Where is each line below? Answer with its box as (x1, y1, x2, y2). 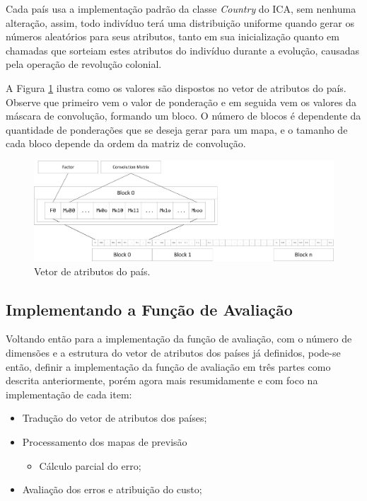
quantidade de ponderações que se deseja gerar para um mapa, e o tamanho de (6, 122, 348, 137)
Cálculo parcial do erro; (39, 458, 141, 473)
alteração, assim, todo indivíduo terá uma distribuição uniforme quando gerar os (6, 15, 354, 30)
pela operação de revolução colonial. (6, 57, 162, 71)
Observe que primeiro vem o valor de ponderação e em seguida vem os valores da (6, 94, 356, 109)
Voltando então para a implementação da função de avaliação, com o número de (6, 331, 352, 346)
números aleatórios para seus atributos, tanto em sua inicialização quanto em (6, 29, 339, 44)
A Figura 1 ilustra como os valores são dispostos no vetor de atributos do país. (6, 80, 346, 95)
